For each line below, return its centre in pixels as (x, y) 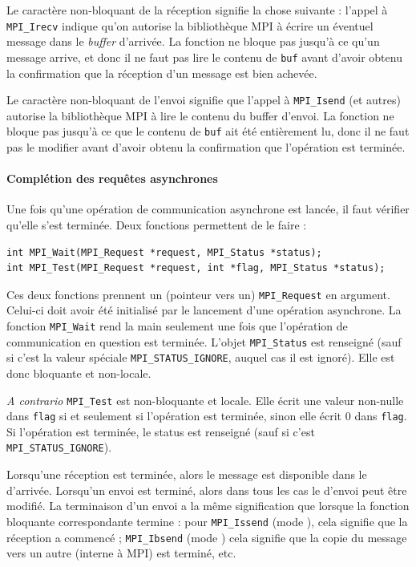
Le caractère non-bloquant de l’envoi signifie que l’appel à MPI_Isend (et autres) (204, 100)
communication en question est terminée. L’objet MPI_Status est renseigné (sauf (204, 341)
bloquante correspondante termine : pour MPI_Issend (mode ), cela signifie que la (207, 521)
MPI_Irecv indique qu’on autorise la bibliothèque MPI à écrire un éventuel (190, 25)
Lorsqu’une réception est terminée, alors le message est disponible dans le (187, 474)
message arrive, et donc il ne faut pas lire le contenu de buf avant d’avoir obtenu (204, 57)
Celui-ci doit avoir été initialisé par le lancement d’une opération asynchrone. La (204, 310)
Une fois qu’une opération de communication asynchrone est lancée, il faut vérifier (208, 209)
